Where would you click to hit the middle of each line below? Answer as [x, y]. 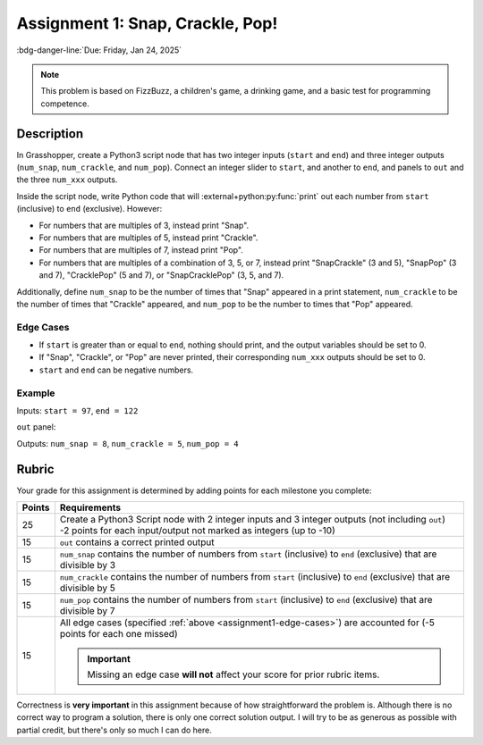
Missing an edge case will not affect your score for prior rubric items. [233, 674]
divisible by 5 [88, 588]
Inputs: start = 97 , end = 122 [77, 410]
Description [50, 134]
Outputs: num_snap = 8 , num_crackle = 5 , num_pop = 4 [127, 443]
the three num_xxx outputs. [67, 180]
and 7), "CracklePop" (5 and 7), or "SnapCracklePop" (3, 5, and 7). [161, 275]
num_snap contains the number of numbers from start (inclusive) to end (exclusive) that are [248, 554]
